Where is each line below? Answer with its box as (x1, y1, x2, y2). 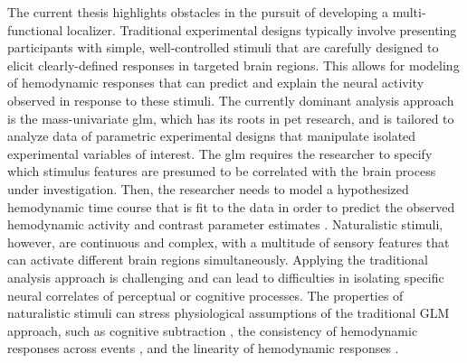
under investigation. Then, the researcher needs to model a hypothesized (7, 179, 409, 198)
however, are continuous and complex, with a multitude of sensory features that (7, 232, 450, 251)
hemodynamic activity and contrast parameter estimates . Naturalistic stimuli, (7, 215, 443, 234)
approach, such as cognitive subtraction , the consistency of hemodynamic (7, 321, 418, 340)
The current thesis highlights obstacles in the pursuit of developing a (7, 3, 388, 21)
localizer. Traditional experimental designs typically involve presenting (66, 20, 457, 39)
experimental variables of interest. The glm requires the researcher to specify (7, 144, 433, 163)
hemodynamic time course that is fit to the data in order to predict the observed (7, 197, 455, 216)
